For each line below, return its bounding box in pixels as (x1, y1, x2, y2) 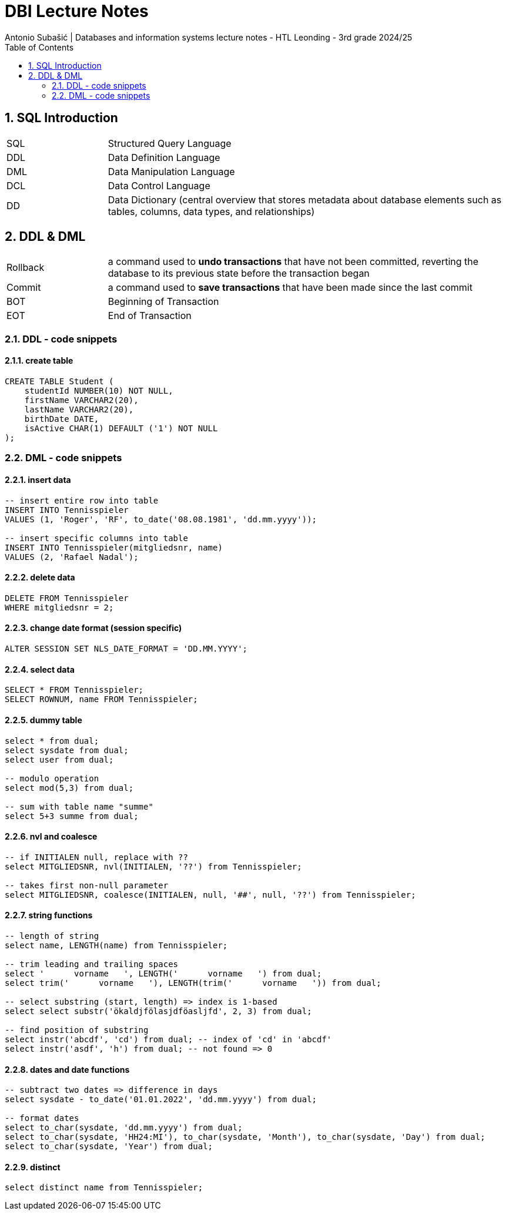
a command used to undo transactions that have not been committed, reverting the (108, 256, 479, 268)
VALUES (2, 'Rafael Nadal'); (5, 552, 139, 562)
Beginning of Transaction (108, 296, 219, 308)
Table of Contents (5, 42, 74, 52)
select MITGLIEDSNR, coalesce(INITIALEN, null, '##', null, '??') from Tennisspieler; (5, 890, 416, 899)
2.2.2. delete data (5, 572, 75, 583)
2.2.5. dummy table (5, 714, 82, 725)
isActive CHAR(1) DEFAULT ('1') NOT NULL (24, 424, 218, 434)
